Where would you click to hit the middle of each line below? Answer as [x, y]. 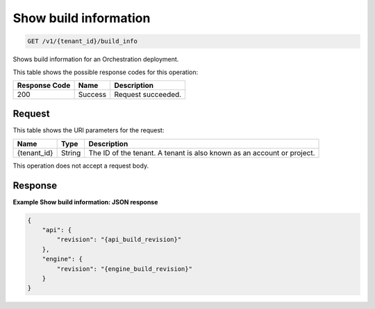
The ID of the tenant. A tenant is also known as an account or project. [202, 152]
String [71, 152]
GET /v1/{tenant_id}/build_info [83, 41]
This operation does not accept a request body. [81, 166]
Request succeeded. [148, 94]
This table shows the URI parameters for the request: [89, 130]
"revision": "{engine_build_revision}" [124, 269]
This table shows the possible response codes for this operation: [106, 72]
